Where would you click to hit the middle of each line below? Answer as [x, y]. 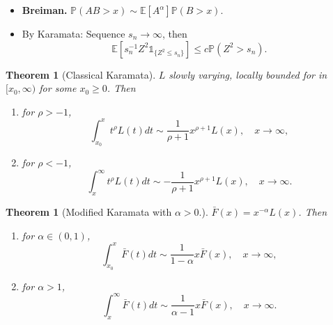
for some [58, 88]
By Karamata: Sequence [73, 33]
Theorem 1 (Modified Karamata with [89, 211]
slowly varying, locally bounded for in [248, 74]
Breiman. [45, 10]
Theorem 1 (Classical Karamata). [81, 74]
